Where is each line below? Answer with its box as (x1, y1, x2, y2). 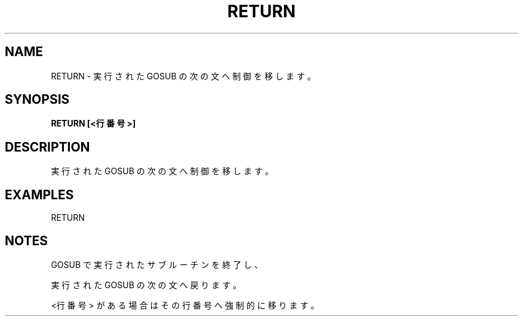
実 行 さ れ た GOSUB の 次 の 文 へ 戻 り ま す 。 (51, 279, 242, 290)
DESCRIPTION (5, 139, 90, 155)
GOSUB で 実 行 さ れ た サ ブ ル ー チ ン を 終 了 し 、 (51, 259, 263, 270)
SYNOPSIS (5, 92, 70, 107)
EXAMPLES (5, 187, 74, 202)
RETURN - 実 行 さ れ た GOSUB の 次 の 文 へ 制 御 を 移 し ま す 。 (51, 70, 316, 81)
